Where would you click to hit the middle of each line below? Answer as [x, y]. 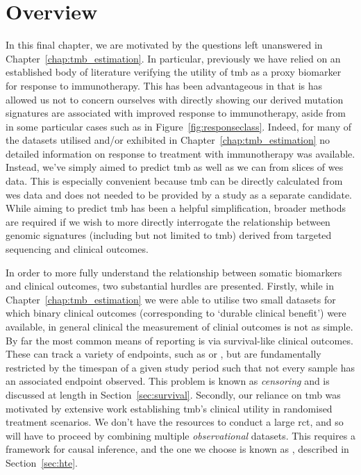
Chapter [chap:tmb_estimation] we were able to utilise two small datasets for [171, 299]
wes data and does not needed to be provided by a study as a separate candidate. [179, 194]
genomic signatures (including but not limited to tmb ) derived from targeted [169, 235]
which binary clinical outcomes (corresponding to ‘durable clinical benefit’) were [176, 313]
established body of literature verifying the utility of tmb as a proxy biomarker [174, 72]
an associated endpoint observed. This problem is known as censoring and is [168, 381]
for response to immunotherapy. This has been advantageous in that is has [164, 85]
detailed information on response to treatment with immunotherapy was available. [180, 153]
